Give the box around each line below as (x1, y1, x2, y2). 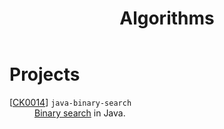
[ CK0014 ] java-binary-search (9, 96, 132, 108)
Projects (9, 63, 81, 86)
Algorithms (119, 7, 215, 30)
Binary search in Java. (34, 107, 126, 119)
